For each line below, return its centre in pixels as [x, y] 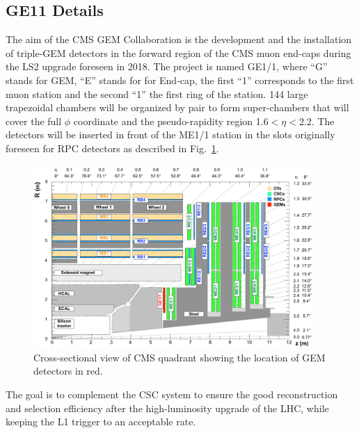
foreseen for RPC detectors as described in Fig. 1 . [112, 148]
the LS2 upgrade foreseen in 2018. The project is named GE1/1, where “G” [167, 66]
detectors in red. [68, 371]
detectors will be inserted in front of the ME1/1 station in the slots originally [170, 134]
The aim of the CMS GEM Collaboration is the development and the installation [179, 39]
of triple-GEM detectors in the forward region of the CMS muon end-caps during [178, 52]
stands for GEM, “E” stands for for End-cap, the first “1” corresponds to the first [180, 80]
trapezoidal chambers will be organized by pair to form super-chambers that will [177, 107]
